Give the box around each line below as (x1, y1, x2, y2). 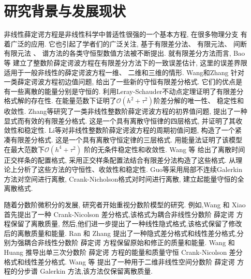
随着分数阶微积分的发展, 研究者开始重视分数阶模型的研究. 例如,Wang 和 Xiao (4, 200, 246, 210)
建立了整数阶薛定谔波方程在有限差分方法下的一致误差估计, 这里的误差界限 (13, 57, 248, 67)
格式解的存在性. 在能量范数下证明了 (4, 95, 117, 106)
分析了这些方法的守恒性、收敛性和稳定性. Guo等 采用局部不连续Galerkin (17, 164, 242, 174)
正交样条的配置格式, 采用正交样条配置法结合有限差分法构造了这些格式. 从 (4, 155, 236, 165)
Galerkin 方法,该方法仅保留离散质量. (40, 266, 153, 276)
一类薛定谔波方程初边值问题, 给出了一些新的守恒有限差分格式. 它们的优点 (4, 77, 236, 87)
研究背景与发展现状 (4, 1, 126, 21)
